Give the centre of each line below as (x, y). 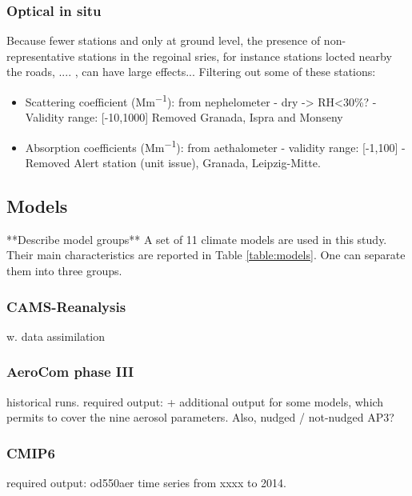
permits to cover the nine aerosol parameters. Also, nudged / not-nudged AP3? (200, 417)
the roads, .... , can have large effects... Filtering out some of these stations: (191, 72)
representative (41, 56)
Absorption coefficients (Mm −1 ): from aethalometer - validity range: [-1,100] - (215, 146)
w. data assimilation (56, 336)
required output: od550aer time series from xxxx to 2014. (146, 483)
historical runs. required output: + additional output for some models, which (195, 401)
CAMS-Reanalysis (66, 306)
